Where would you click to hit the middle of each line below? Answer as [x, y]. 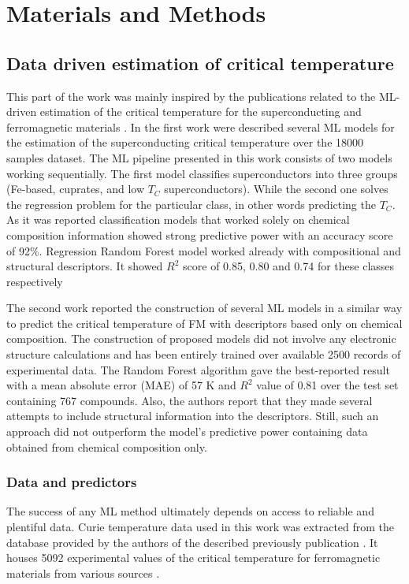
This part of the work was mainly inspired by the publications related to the [191, 96]
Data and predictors [72, 482]
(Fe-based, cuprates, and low [75, 189]
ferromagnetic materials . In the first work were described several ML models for [201, 126]
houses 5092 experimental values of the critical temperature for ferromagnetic [193, 558]
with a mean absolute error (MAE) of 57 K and [121, 385]
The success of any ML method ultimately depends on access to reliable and [190, 511]
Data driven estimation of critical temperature [200, 63]
